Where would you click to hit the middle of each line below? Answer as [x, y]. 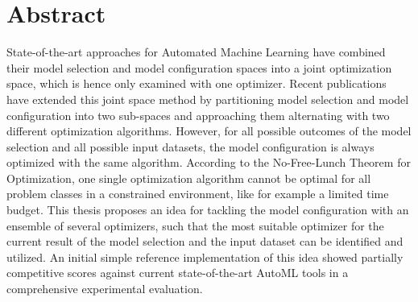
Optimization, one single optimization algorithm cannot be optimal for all [189, 178]
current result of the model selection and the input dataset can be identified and [205, 241]
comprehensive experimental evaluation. [105, 289]
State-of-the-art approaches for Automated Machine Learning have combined [196, 52]
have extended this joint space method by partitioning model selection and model [208, 99]
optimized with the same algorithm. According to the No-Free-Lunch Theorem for [209, 162]
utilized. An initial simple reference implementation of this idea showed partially [205, 256]
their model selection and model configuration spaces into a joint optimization [199, 67]
